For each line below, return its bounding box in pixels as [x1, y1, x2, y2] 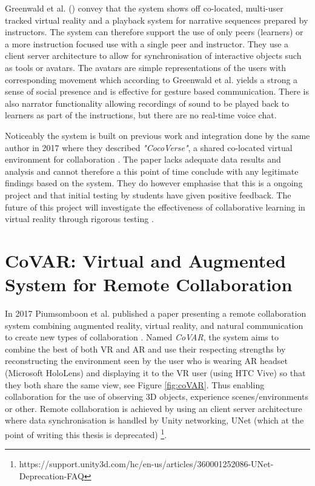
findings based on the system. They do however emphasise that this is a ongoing [5, 177, 303, 189]
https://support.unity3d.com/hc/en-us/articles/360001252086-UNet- [19, 457, 274, 470]
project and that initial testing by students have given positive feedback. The [5, 188, 291, 201]
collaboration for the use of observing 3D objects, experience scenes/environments [5, 390, 308, 403]
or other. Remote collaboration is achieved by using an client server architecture [5, 402, 302, 414]
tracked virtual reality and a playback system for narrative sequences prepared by [5, 13, 308, 26]
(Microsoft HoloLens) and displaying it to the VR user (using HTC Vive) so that [5, 366, 306, 379]
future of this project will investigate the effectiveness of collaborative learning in [5, 200, 305, 213]
